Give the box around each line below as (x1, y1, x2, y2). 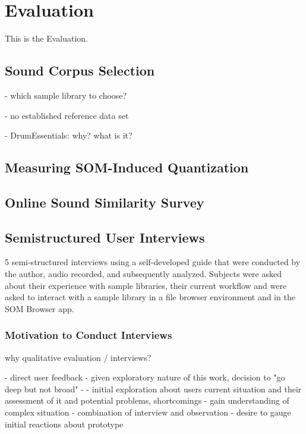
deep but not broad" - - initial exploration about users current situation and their (5, 382, 302, 395)
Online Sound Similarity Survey (5, 193, 204, 211)
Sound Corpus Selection (5, 61, 155, 80)
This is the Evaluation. (5, 32, 88, 45)
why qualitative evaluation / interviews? (5, 351, 152, 363)
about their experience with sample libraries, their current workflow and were (5, 279, 287, 291)
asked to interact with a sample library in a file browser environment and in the (5, 291, 295, 303)
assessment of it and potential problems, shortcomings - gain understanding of (5, 394, 289, 407)
